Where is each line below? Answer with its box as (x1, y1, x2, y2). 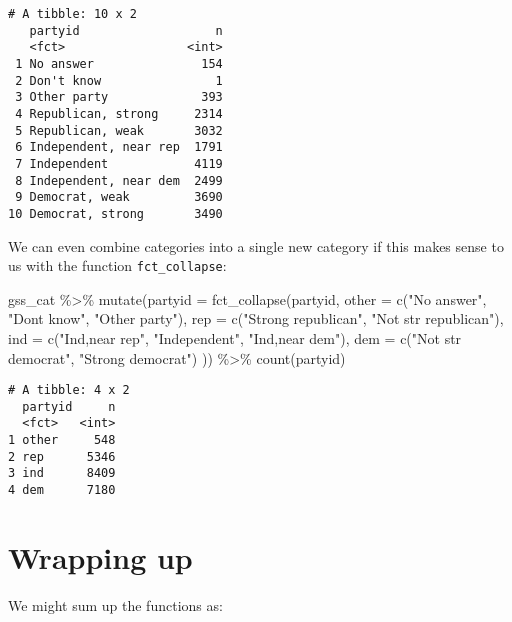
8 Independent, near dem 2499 (15, 173, 223, 188)
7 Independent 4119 (15, 156, 223, 171)
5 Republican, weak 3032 (15, 123, 223, 138)
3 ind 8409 (8, 466, 116, 481)
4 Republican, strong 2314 (15, 106, 223, 121)
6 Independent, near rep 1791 (15, 140, 223, 155)
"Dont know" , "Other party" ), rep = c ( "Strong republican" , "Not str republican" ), (8, 308, 504, 329)
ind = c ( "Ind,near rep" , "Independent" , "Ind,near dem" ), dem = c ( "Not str (8, 327, 462, 348)
